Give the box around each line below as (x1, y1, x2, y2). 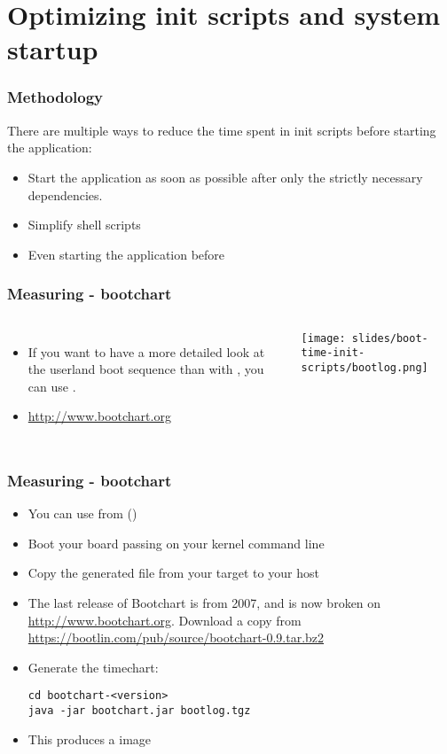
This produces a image (27, 729, 152, 748)
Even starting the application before (27, 245, 225, 263)
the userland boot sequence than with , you (27, 360, 264, 378)
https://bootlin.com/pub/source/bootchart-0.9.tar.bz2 (27, 628, 325, 647)
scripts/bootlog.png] (301, 361, 428, 374)
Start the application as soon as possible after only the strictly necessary (27, 167, 423, 186)
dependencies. (27, 185, 103, 204)
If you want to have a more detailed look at (27, 342, 265, 361)
